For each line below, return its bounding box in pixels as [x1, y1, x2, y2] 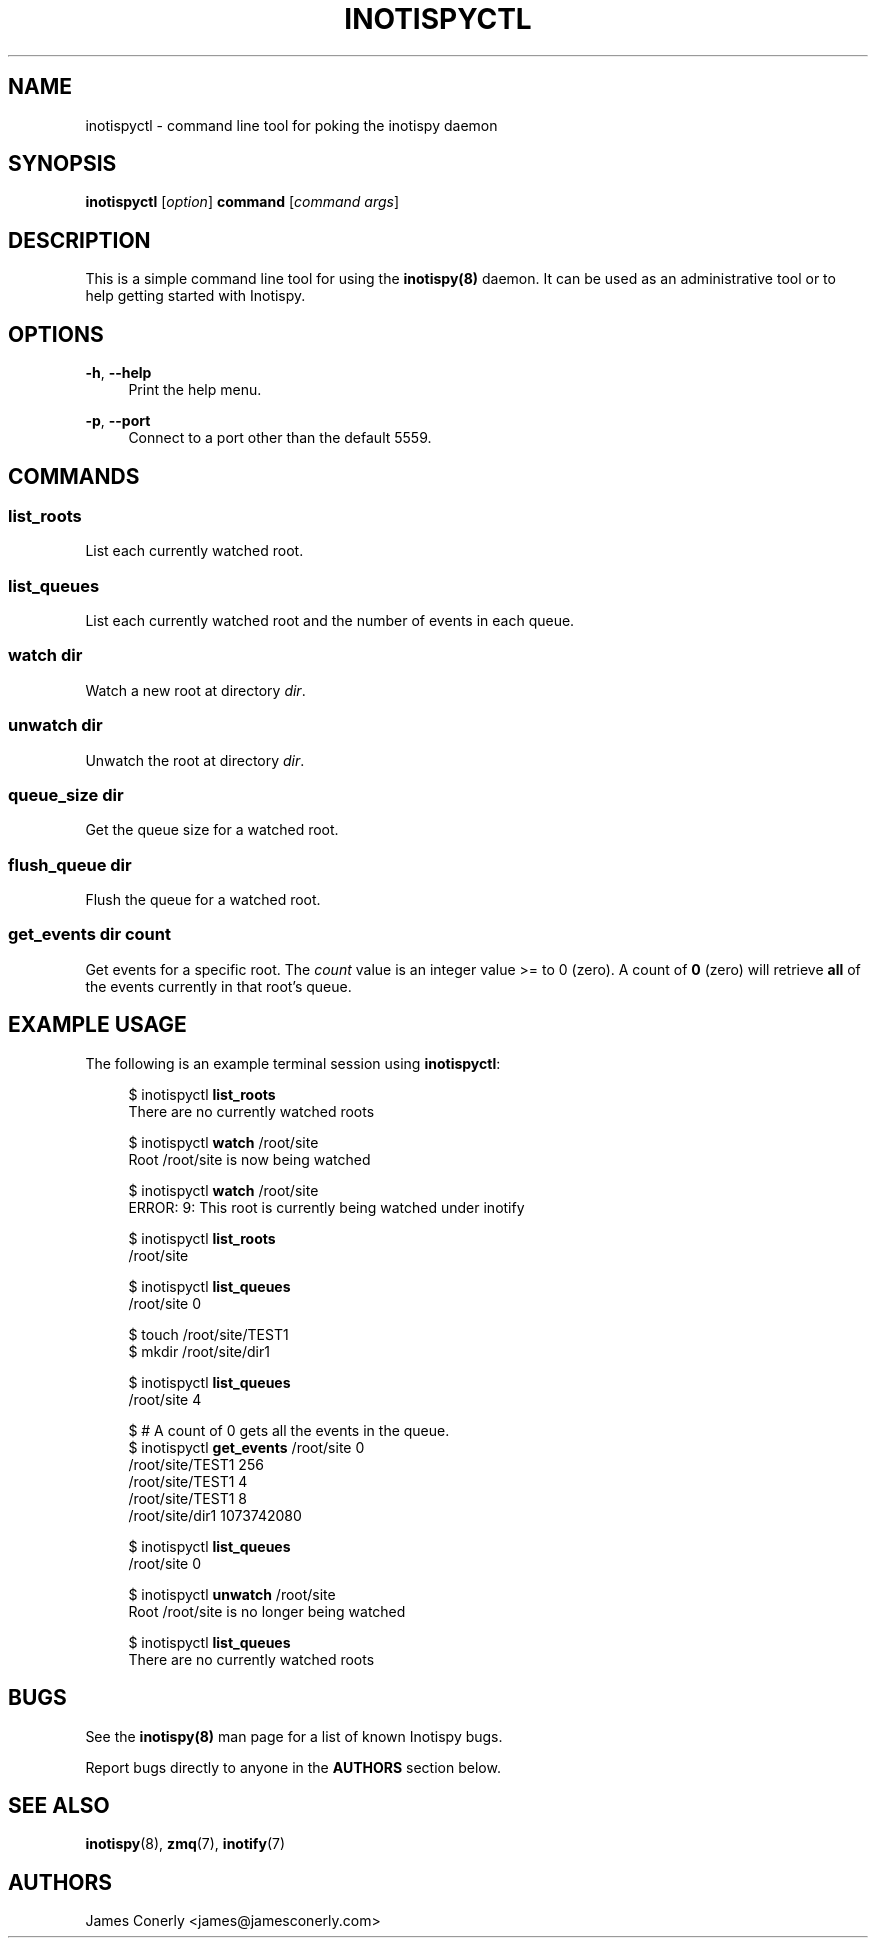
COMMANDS [8, 463, 140, 489]
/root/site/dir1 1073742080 [128, 1506, 302, 1524]
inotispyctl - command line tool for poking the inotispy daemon [85, 116, 498, 134]
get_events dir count [8, 924, 171, 945]
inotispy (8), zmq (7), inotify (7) [85, 1835, 286, 1853]
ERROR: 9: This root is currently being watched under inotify [128, 1198, 525, 1216]
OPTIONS [8, 321, 104, 347]
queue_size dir [8, 784, 124, 805]
